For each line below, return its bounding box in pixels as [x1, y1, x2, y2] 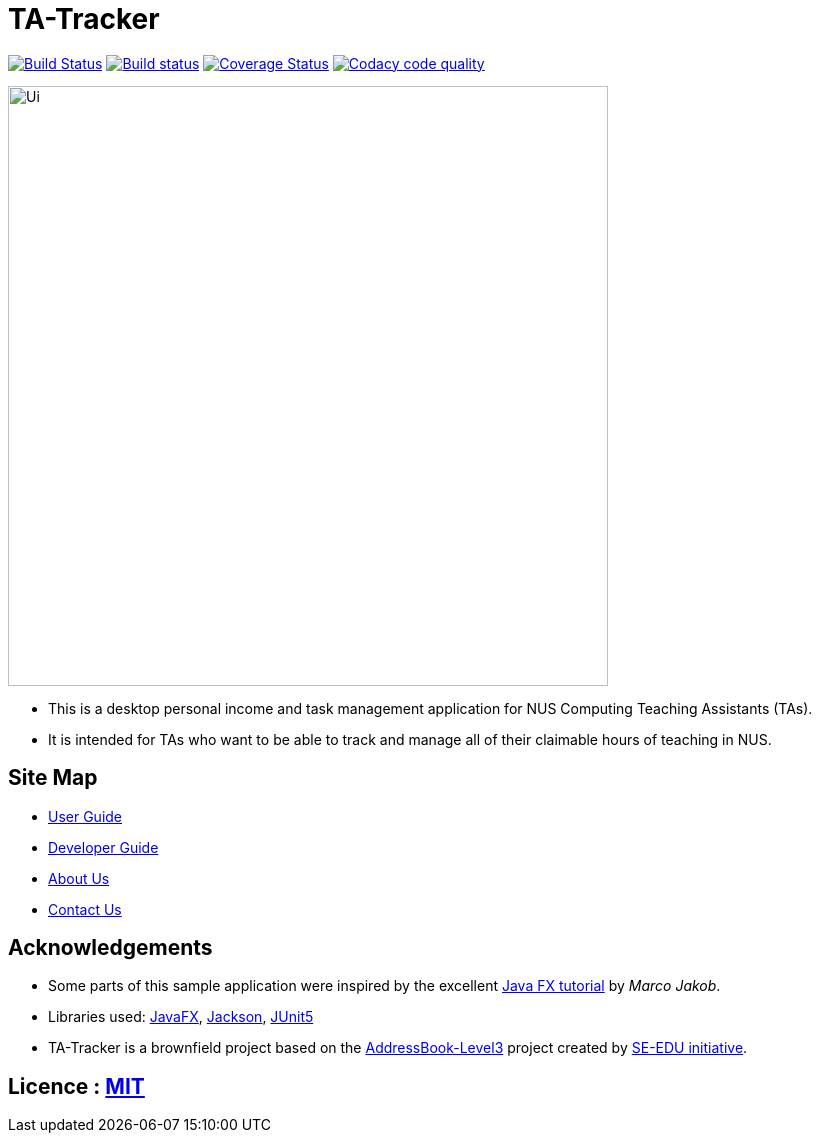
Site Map [8, 765, 98, 791]
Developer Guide [48, 838, 159, 856]
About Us [48, 869, 110, 887]
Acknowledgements [8, 935, 213, 961]
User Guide [48, 807, 123, 825]
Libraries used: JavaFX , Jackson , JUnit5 [48, 1008, 314, 1026]
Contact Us [48, 900, 122, 918]
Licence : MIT [8, 1073, 145, 1099]
